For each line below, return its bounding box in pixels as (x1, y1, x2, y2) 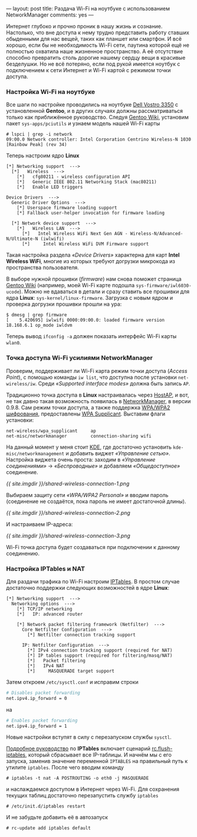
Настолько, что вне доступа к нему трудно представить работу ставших (6, 29, 190, 36)
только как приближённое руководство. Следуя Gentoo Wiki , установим (6, 113, 189, 121)
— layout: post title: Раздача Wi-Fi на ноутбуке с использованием (6, 5, 170, 12)
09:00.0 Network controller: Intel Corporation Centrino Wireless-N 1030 (6, 137, 192, 142)
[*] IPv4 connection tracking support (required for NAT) (27, 647, 173, 653)
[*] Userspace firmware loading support (17, 205, 117, 211)
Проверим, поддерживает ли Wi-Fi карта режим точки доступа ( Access (6, 367, 188, 374)
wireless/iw (6, 381, 35, 387)
